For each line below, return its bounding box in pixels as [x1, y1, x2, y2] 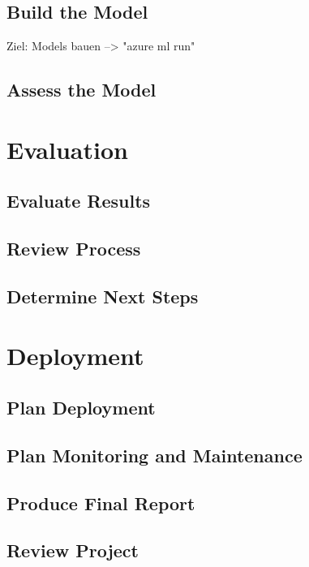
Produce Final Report [6, 490, 195, 515]
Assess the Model [6, 77, 157, 102]
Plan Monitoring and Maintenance [6, 442, 303, 467]
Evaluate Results [6, 188, 151, 213]
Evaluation [6, 132, 128, 165]
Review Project [6, 538, 139, 563]
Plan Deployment [6, 395, 156, 420]
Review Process [6, 236, 141, 261]
